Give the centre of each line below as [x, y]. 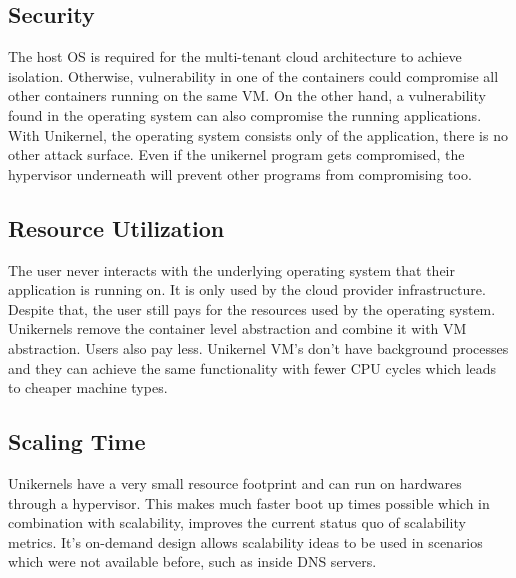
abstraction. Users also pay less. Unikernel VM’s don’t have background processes [258, 347]
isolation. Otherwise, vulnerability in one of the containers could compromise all [253, 75]
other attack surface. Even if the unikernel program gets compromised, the [236, 154]
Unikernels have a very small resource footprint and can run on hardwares [235, 482]
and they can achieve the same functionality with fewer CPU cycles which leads [252, 367]
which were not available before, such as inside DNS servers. [192, 561]
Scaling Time [77, 441]
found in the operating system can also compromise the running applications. [245, 114]
